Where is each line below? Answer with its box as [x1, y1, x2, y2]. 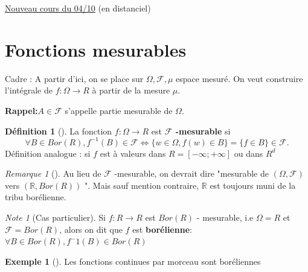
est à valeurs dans [100, 147, 166, 159]
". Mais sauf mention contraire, [85, 179, 199, 191]
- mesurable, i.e [196, 210, 254, 223]
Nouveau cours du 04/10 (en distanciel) [5, 2, 151, 14]
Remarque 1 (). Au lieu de [5, 167, 101, 180]
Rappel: [5, 104, 38, 116]
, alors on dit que [59, 223, 123, 235]
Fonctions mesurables [5, 37, 187, 62]
